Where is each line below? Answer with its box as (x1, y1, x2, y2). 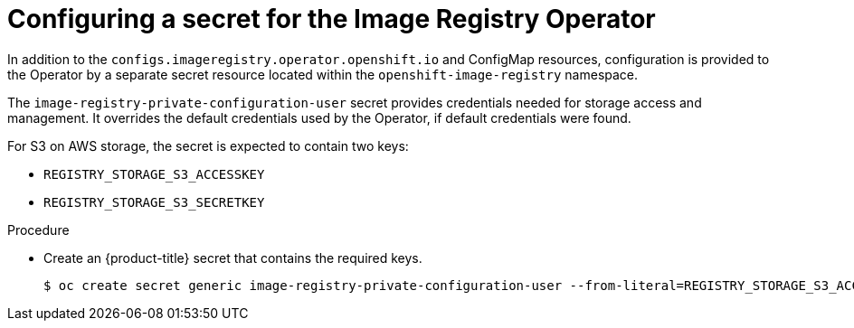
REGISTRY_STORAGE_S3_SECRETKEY (43, 194, 265, 210)
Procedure (7, 221, 70, 238)
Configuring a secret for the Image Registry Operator (7, 4, 656, 34)
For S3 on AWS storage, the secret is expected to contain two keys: (7, 137, 409, 154)
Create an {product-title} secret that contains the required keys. (43, 249, 422, 266)
